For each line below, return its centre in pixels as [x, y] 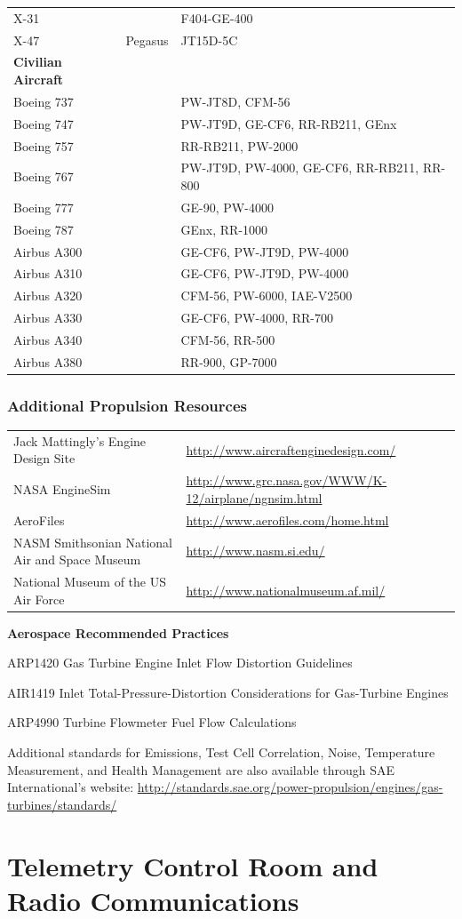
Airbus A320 [48, 296]
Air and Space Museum [77, 559]
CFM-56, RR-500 [228, 339]
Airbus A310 [48, 273]
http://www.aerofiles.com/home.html [287, 519]
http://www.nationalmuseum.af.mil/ [286, 590]
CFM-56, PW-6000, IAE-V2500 [267, 296]
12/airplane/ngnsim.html [254, 497]
